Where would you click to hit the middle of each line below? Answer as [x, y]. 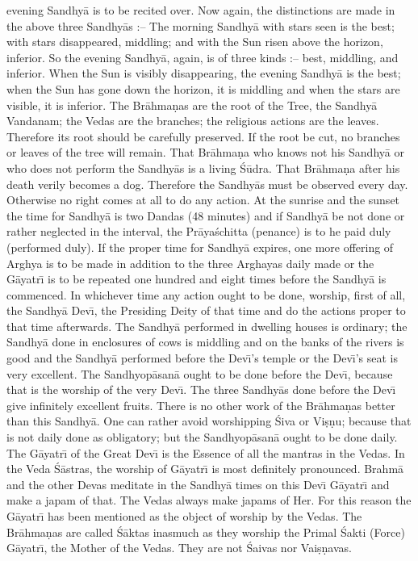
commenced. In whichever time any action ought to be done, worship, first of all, [206, 294]
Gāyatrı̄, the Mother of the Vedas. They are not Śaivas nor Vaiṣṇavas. [179, 548]
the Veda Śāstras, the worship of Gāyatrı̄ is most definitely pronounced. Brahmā [205, 469]
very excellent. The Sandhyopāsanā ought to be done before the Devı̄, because [200, 373]
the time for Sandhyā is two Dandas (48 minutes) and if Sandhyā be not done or [206, 215]
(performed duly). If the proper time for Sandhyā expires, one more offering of [200, 247]
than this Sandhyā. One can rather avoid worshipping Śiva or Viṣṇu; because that [209, 421]
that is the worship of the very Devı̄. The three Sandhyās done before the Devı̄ [201, 389]
